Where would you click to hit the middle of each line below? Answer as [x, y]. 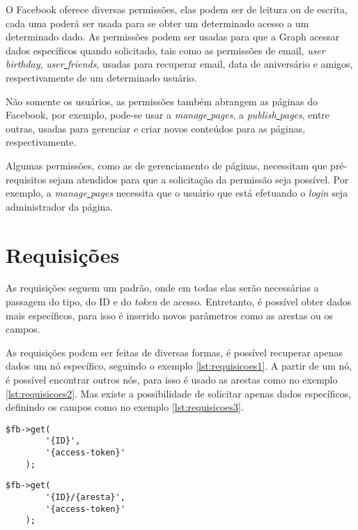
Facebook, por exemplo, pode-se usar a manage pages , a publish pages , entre [168, 115]
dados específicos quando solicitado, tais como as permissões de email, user [165, 50]
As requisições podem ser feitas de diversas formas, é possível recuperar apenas [174, 352]
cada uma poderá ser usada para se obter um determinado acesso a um [157, 23]
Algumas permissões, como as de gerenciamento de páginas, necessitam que [166, 165]
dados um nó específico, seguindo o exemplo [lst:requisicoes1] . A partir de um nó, [179, 366]
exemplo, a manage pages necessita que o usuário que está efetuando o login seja [177, 193]
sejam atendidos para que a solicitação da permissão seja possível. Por [199, 179]
